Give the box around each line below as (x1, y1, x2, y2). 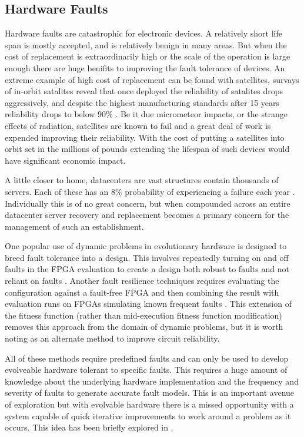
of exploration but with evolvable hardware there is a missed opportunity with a (5, 398, 294, 410)
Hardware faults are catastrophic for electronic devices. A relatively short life (5, 27, 282, 39)
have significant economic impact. (5, 154, 126, 166)
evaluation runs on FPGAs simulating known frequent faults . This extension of (5, 297, 292, 310)
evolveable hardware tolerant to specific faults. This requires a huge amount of (5, 363, 288, 376)
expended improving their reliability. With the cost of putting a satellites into (5, 131, 285, 143)
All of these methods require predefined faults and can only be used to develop (5, 352, 289, 364)
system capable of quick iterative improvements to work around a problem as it (5, 409, 291, 422)
